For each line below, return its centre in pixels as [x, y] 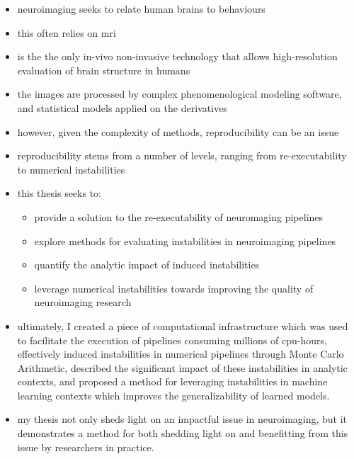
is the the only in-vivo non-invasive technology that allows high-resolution [177, 56]
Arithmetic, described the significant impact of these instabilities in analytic [182, 367]
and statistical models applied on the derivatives [122, 107]
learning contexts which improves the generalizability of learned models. [173, 395]
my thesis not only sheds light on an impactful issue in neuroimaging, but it [182, 419]
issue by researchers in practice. [86, 447]
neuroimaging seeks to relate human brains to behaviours [141, 8]
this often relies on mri [67, 32]
